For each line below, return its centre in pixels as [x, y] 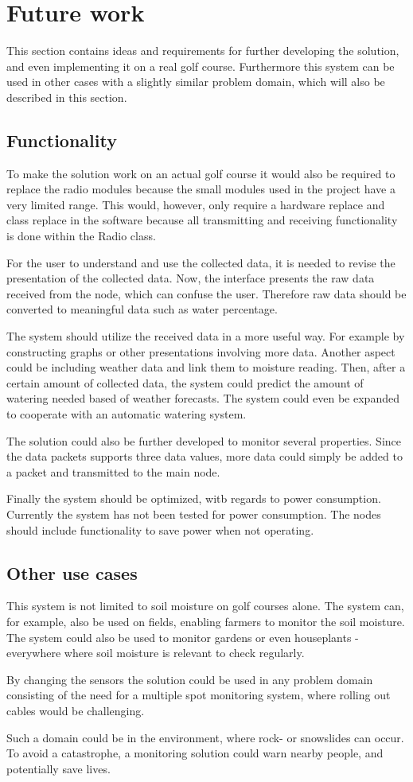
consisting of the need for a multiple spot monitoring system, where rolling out [199, 695]
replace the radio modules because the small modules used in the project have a [201, 189]
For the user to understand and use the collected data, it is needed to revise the [201, 262]
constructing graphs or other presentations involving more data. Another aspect [201, 351]
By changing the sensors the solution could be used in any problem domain [190, 679]
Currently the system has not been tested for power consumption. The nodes [194, 514]
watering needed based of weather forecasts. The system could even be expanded [203, 398]
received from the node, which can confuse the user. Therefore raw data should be [206, 293]
